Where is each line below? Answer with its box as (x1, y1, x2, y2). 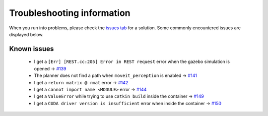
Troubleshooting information (9, 7, 131, 18)
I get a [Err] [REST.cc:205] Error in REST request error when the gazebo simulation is (34, 58, 230, 64)
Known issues (9, 45, 54, 53)
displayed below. (9, 31, 44, 37)
